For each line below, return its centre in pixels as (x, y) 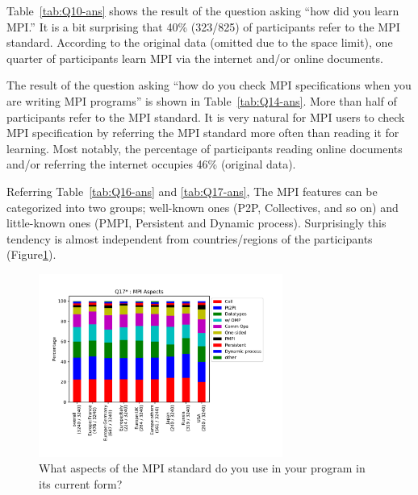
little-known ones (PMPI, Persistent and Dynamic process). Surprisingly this (196, 223)
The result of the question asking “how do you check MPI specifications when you (209, 85)
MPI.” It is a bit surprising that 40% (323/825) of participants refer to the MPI (203, 26)
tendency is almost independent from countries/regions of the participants (190, 238)
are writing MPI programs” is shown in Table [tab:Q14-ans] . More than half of (202, 100)
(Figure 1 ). (31, 254)
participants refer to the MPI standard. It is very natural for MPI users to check (206, 116)
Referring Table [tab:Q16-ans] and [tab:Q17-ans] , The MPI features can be (192, 191)
